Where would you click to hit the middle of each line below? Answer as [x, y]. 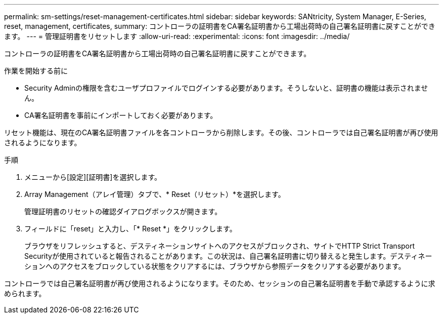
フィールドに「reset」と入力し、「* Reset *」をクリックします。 [130, 229]
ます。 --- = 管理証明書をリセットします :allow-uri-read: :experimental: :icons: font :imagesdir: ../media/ [177, 36]
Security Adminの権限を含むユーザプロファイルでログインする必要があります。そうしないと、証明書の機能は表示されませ [226, 88]
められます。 [25, 293]
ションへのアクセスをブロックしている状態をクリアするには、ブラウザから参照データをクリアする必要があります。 [215, 266]
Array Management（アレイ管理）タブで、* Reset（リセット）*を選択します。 [155, 194]
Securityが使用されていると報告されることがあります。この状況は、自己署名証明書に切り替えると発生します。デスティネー [228, 256]
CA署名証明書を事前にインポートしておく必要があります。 [121, 115]
